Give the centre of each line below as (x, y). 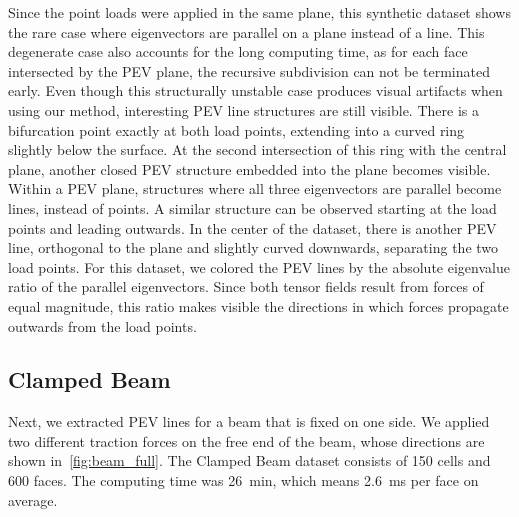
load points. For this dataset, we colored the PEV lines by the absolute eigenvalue (259, 266)
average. (33, 499)
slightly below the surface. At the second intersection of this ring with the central (257, 149)
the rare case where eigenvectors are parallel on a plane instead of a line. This (246, 31)
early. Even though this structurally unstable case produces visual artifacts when (255, 90)
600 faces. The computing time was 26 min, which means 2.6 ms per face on (243, 480)
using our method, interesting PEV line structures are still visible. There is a (243, 109)
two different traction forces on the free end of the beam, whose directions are (246, 440)
